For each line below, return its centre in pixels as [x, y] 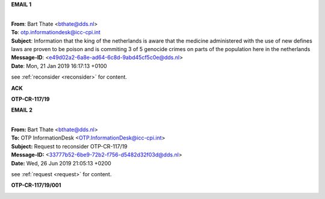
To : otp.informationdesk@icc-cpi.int [56, 32]
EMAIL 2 [22, 110]
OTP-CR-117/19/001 [36, 185]
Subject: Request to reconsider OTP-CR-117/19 [69, 146]
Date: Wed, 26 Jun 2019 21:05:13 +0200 [61, 163]
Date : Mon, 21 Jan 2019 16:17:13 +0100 [59, 66]
